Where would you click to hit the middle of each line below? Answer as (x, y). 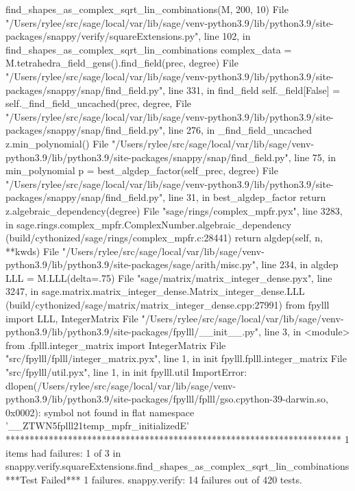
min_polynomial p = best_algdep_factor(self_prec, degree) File (142, 170)
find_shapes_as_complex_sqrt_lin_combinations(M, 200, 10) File (147, 9)
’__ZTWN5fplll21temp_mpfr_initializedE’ (97, 426)
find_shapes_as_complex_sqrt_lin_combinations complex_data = (149, 49)
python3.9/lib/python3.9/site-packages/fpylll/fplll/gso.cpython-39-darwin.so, (167, 399)
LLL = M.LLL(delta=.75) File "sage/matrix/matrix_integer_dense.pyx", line (169, 277)
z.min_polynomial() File (57, 143)
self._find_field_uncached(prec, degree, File (99, 103)
